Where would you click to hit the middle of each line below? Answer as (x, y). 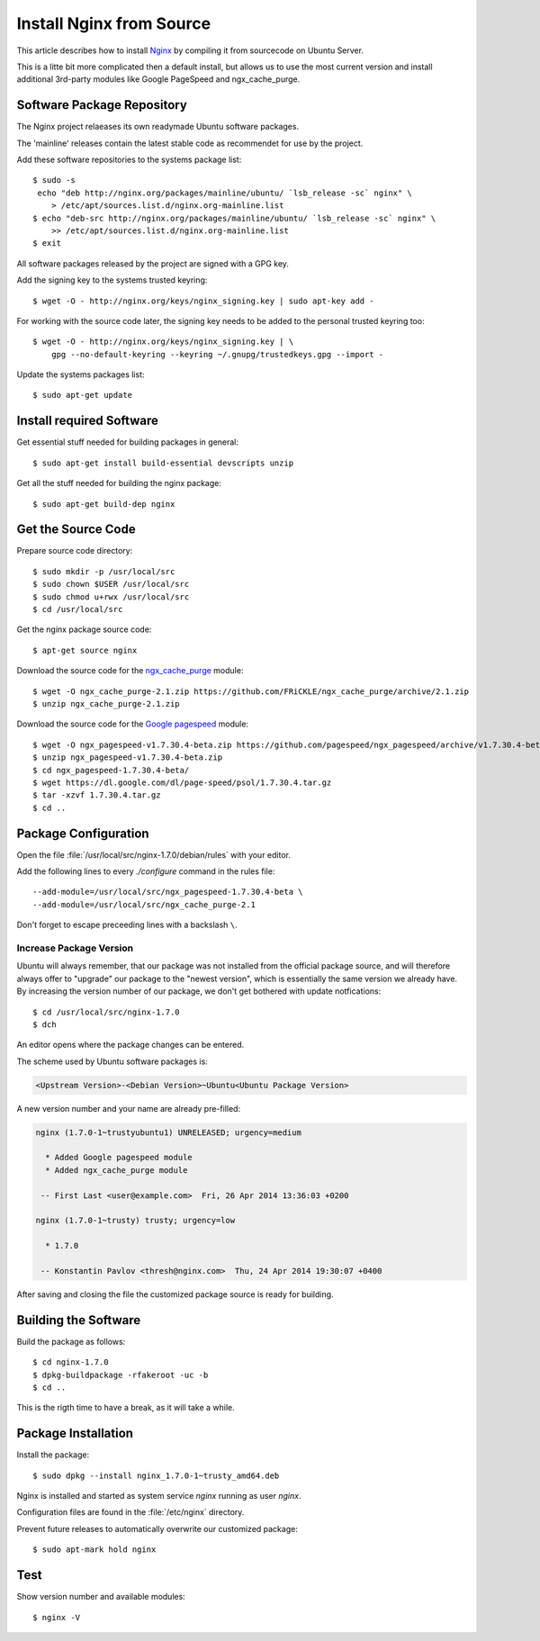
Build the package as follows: (71, 1341)
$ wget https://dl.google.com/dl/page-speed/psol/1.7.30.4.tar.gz (182, 782)
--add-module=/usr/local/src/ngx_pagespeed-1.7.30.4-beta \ (168, 892)
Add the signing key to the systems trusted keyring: (112, 280)
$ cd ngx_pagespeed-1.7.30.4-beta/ (111, 770)
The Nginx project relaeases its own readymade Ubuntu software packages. (158, 127)
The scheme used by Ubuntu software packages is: (112, 1061)
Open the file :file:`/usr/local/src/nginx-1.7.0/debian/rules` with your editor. (154, 854)
